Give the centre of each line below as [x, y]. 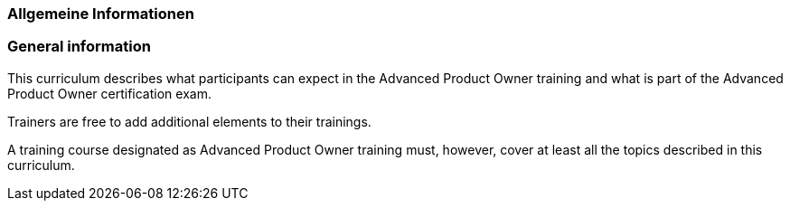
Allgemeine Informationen [101, 14]
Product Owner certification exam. [109, 93]
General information [79, 47]
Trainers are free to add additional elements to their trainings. [189, 121]
